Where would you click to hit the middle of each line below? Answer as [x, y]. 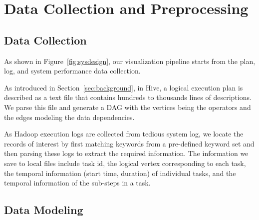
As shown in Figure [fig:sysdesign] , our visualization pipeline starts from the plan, [130, 61]
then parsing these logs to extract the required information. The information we [126, 153]
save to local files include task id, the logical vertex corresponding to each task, [125, 163]
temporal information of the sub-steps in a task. [77, 183]
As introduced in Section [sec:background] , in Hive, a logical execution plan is [124, 87]
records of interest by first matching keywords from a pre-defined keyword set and [129, 143]
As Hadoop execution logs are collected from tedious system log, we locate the [124, 134]
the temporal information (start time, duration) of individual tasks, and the [120, 173]
